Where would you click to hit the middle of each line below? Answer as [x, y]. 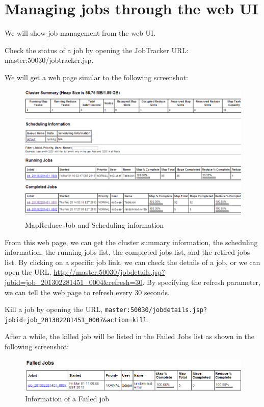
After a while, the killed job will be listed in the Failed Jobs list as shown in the [130, 336]
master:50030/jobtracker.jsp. [49, 60]
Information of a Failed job [67, 399]
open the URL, [28, 272]
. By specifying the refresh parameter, [201, 282]
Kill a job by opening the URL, [54, 309]
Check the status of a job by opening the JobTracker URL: [97, 50]
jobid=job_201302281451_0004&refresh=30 [74, 282]
